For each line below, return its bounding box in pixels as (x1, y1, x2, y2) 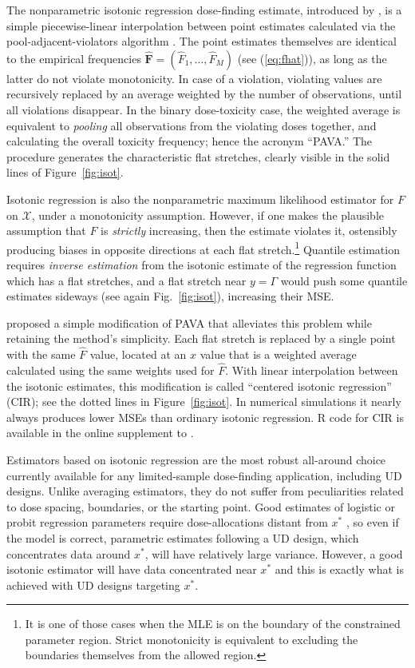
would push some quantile (280, 272, 408, 288)
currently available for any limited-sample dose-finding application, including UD (6, 467, 402, 483)
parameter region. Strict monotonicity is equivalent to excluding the (25, 630, 358, 647)
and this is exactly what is (275, 561, 404, 578)
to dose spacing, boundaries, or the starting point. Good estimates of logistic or (6, 498, 395, 515)
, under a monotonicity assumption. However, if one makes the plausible (31, 206, 385, 223)
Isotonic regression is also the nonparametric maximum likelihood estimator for (6, 190, 394, 207)
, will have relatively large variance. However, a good (144, 545, 403, 562)
